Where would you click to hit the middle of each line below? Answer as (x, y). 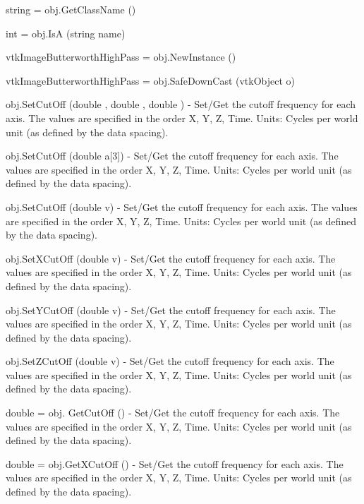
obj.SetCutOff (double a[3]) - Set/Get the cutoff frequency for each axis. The (172, 156)
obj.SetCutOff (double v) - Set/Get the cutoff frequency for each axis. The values (182, 206)
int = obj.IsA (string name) (66, 33)
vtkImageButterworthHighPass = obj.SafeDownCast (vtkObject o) (151, 80)
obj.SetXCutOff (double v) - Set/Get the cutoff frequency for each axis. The (171, 258)
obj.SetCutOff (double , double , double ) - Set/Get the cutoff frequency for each (181, 104)
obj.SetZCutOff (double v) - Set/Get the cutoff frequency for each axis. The (170, 361)
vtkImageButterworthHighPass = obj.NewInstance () (121, 57)
